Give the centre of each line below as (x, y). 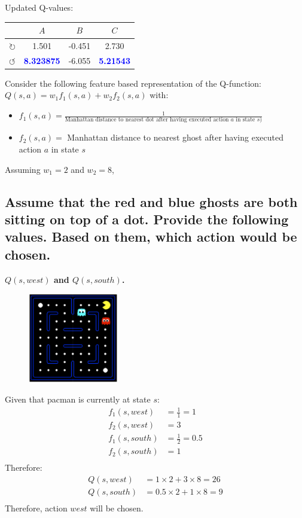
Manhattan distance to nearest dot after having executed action (147, 120)
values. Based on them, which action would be (151, 237)
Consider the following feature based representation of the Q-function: (133, 83)
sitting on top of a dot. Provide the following (147, 219)
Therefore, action (36, 508)
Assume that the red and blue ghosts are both (151, 201)
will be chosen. (117, 508)
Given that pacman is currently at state (78, 399)
